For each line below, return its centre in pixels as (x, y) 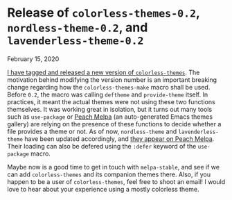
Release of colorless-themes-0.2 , (104, 13)
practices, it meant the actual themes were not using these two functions (111, 101)
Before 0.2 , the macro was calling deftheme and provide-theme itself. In (108, 94)
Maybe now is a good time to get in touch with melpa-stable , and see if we (114, 167)
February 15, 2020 (33, 59)
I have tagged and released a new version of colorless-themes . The (104, 72)
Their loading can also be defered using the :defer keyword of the (102, 146)
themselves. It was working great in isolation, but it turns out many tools (110, 109)
